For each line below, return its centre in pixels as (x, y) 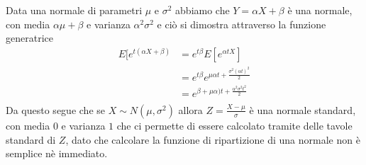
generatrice (29, 38)
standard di (31, 139)
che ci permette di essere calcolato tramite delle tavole (234, 125)
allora (190, 109)
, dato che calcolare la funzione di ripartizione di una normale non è (213, 139)
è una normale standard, (303, 109)
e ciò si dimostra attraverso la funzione (242, 24)
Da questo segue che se (55, 109)
